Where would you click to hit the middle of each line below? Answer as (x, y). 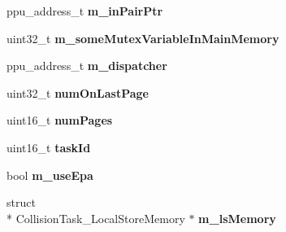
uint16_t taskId (49, 147)
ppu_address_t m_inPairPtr (85, 11)
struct (21, 202)
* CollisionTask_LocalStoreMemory (96, 218)
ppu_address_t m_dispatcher (87, 66)
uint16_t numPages (60, 120)
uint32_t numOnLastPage (78, 92)
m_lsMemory (237, 218)
